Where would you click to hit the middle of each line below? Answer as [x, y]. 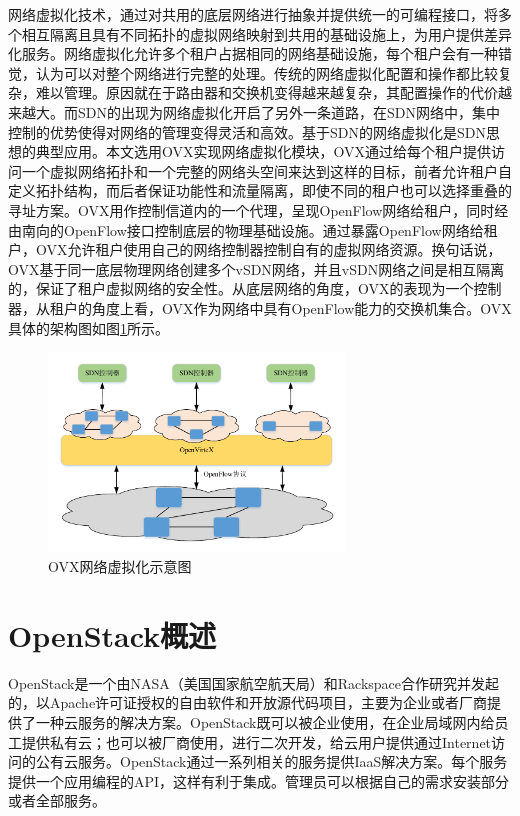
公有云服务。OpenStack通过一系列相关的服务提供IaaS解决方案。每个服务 [271, 761]
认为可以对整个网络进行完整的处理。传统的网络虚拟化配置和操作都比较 [266, 72]
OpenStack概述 [112, 634]
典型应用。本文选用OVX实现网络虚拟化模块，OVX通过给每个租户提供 [263, 151]
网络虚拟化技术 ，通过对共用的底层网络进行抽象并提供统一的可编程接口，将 [253, 14]
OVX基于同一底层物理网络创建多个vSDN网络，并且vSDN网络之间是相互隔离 [256, 268]
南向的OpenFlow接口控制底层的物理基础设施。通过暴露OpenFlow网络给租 [259, 229]
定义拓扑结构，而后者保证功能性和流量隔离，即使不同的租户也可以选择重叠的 [260, 190]
